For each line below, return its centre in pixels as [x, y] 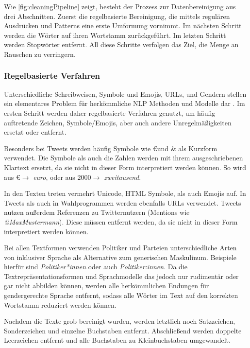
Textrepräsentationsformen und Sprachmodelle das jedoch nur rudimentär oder [121, 276]
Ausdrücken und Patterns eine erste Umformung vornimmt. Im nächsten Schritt [123, 26]
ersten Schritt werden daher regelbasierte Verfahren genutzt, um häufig [110, 113]
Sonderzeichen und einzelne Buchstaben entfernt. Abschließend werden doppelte [123, 330]
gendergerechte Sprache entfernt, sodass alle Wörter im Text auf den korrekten [121, 295]
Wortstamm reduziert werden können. [60, 304]
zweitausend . [122, 177]
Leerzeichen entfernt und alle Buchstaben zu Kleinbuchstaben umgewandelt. [117, 340]
